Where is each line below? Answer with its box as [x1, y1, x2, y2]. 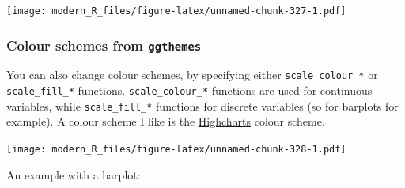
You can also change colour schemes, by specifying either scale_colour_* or [6, 66, 378, 83]
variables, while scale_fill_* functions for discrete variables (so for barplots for [6, 97, 399, 114]
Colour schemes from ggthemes [6, 35, 202, 55]
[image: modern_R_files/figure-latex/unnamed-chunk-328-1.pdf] [6, 144, 346, 155]
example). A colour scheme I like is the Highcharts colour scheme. [6, 113, 325, 130]
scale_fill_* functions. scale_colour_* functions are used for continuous [6, 82, 373, 99]
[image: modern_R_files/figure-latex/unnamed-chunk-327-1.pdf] [6, 6, 346, 17]
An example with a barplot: [6, 166, 141, 182]
